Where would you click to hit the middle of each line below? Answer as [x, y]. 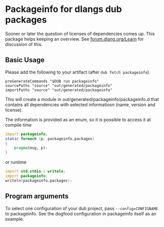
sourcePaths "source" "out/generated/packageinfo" [59, 85]
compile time [18, 125]
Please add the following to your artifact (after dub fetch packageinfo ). [78, 72]
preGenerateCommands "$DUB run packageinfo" [52, 81]
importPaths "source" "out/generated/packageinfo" [59, 90]
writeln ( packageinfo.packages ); [39, 180]
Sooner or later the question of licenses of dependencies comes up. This [80, 33]
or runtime [16, 162]
